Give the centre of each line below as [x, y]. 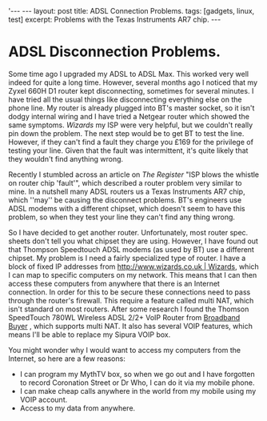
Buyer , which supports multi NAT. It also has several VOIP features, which [131, 326]
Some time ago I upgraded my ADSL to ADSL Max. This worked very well [129, 74]
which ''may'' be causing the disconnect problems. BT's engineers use [125, 200]
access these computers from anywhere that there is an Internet [114, 283]
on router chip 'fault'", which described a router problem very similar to [125, 182]
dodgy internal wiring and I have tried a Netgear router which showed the [129, 116]
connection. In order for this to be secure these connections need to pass [130, 292]
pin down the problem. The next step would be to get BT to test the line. [126, 133]
